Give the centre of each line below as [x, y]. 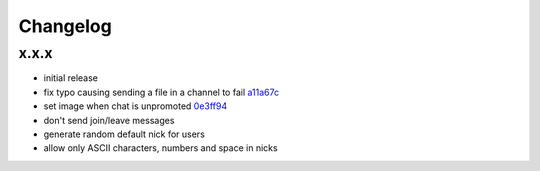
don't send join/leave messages [109, 120]
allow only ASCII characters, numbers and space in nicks [161, 148]
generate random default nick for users [124, 134]
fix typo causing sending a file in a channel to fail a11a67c [161, 92]
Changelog [65, 26]
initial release [71, 78]
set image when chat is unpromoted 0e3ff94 [135, 106]
